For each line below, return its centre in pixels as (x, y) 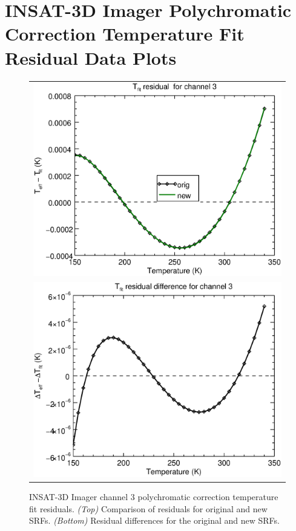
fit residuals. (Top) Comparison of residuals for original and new (148, 508)
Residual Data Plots (91, 57)
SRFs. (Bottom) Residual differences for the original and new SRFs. (155, 520)
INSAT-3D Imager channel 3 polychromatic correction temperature (154, 496)
